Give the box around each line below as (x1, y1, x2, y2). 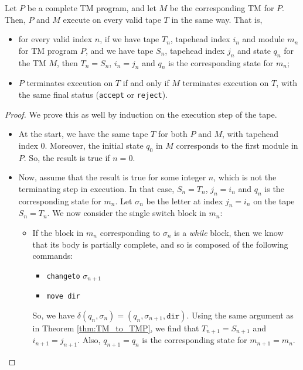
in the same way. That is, (171, 13, 263, 25)
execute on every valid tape (63, 13, 161, 25)
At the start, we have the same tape (18, 128, 148, 140)
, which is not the (213, 171, 277, 183)
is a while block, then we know (174, 226, 284, 238)
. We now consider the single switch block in (47, 207, 206, 219)
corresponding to (100, 226, 161, 238)
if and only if (122, 77, 169, 89)
